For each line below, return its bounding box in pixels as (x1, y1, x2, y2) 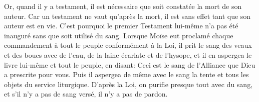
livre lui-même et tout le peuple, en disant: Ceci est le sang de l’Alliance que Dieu (4, 59, 255, 70)
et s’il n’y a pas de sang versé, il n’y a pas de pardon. (4, 89, 168, 99)
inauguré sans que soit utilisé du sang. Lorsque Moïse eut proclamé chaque (4, 30, 233, 40)
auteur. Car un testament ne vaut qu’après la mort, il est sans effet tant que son (4, 10, 251, 21)
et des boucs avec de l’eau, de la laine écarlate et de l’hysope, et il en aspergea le (4, 49, 252, 60)
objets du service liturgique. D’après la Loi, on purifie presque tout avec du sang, (4, 79, 253, 89)
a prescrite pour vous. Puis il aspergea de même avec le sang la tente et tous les (4, 69, 249, 80)
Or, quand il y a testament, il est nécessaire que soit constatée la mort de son (4, 1, 242, 11)
